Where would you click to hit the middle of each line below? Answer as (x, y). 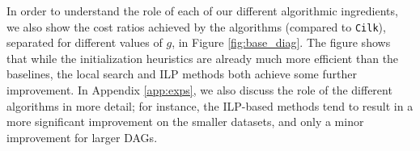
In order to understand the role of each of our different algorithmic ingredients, (202, 10)
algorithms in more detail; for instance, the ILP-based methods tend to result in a (210, 105)
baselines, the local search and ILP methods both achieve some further (182, 74)
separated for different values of (85, 42)
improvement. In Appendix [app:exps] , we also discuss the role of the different (199, 90)
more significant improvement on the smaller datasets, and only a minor (185, 122)
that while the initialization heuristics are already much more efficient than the (203, 58)
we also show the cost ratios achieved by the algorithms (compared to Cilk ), (196, 26)
